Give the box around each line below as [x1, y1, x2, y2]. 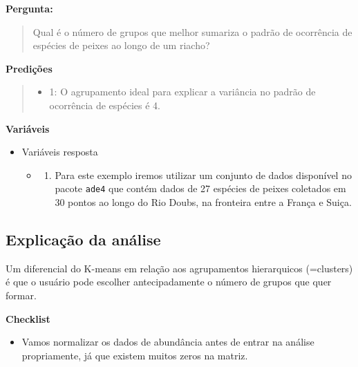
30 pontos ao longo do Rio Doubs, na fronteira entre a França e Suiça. [55, 195, 352, 209]
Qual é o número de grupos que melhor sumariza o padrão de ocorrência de [32, 24, 352, 39]
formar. [6, 288, 37, 302]
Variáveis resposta [21, 144, 98, 159]
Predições [6, 61, 53, 75]
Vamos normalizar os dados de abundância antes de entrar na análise [21, 335, 314, 349]
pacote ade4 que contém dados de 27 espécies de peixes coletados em [55, 181, 346, 196]
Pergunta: [6, 1, 53, 15]
